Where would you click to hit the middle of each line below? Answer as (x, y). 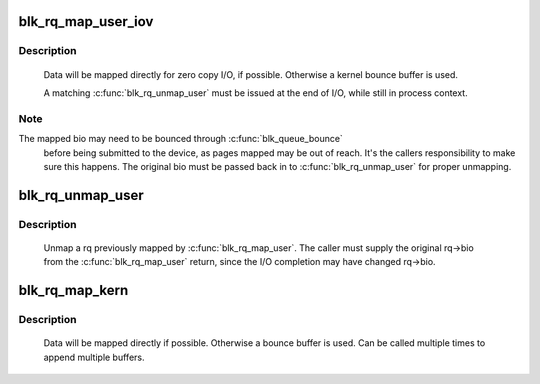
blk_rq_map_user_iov (86, 21)
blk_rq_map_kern (73, 290)
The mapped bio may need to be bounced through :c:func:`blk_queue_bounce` (181, 139)
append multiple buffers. (94, 357)
